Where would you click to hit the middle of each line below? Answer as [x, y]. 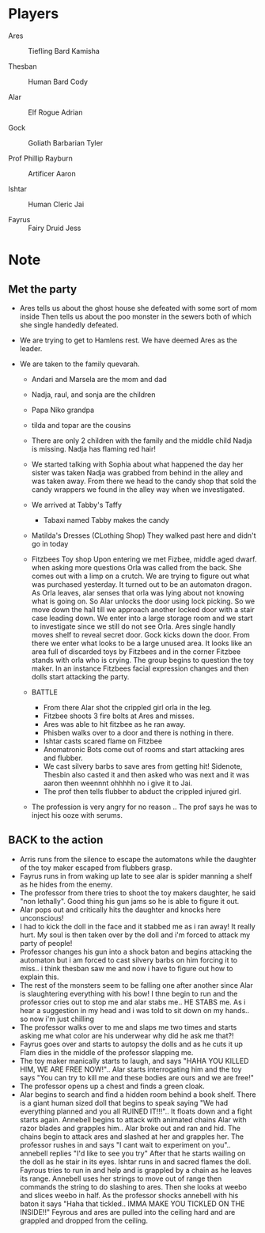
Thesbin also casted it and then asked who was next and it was [146, 774]
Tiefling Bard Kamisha [64, 51]
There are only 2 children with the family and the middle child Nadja [142, 441]
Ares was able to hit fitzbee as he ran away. [114, 724]
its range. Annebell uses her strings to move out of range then [121, 1178]
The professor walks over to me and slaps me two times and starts [128, 1027]
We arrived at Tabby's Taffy [77, 505]
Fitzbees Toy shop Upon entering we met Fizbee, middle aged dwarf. [144, 559]
